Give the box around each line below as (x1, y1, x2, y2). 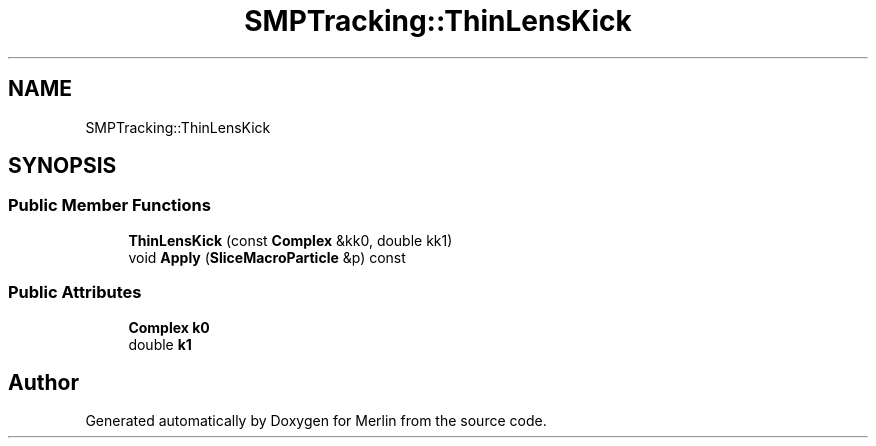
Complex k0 (128, 318, 210, 336)
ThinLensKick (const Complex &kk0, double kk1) (128, 231, 453, 249)
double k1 (128, 335, 192, 353)
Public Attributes (8, 282, 142, 303)
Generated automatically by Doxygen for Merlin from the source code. (85, 412, 547, 430)
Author (8, 369, 79, 395)
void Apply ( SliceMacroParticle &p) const (128, 248, 406, 266)
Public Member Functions (8, 195, 211, 216)
